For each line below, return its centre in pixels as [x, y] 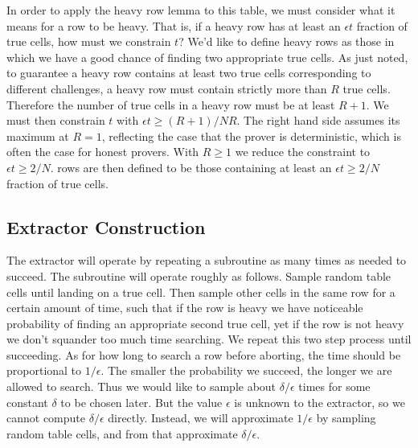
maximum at [38, 136]
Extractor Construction [106, 226]
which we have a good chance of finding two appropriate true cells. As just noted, [207, 57]
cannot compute [46, 418]
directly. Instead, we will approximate [201, 418]
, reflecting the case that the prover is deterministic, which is [251, 136]
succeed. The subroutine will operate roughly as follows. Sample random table [199, 275]
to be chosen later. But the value [141, 402]
